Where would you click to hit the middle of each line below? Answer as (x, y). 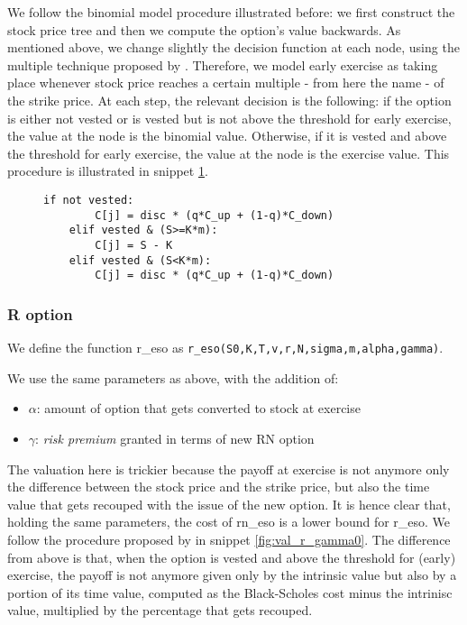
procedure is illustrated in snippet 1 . (108, 171)
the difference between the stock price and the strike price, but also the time (219, 487)
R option (40, 313)
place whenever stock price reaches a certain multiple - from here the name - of (226, 83)
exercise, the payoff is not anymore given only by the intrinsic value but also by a (232, 575)
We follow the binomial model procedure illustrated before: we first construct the (231, 12)
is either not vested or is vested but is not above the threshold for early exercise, (229, 118)
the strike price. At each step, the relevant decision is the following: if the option (229, 100)
